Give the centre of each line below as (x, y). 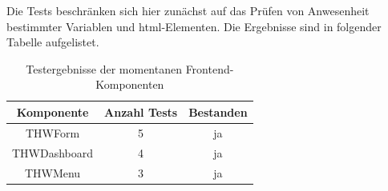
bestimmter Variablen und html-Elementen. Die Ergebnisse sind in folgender (194, 26)
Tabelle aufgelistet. (53, 42)
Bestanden (218, 111)
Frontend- (210, 68)
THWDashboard (53, 152)
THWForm (53, 132)
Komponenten (130, 84)
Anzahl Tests (141, 111)
